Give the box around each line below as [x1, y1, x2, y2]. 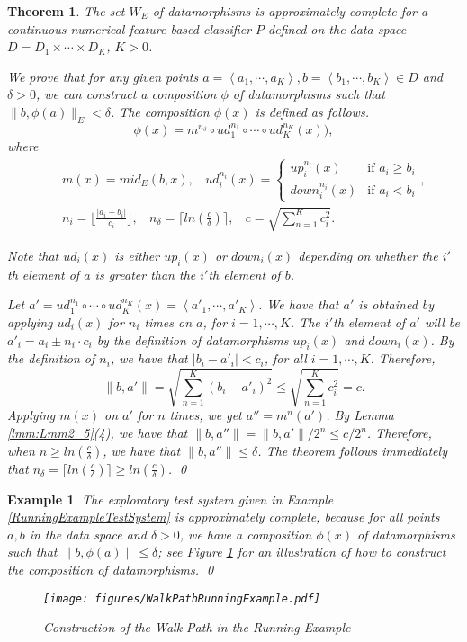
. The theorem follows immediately [257, 441, 447, 459]
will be [424, 312, 460, 331]
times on [144, 312, 193, 331]
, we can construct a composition [35, 85, 217, 103]
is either [114, 245, 160, 264]
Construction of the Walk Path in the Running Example [43, 618, 351, 637]
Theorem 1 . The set [7, 2, 125, 20]
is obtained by [358, 295, 435, 314]
